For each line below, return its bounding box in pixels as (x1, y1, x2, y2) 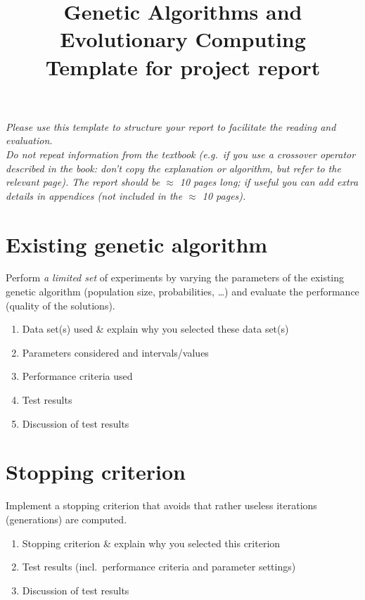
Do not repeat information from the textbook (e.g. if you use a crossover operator (6, 146, 356, 161)
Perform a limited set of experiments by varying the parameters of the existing (6, 270, 345, 285)
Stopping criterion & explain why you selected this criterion (22, 535, 281, 550)
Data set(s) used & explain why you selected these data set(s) (22, 321, 289, 336)
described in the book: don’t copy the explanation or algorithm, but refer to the (6, 160, 341, 175)
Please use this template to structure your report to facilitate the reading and (6, 119, 336, 134)
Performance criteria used (22, 369, 133, 383)
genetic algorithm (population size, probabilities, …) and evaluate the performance (6, 284, 359, 299)
